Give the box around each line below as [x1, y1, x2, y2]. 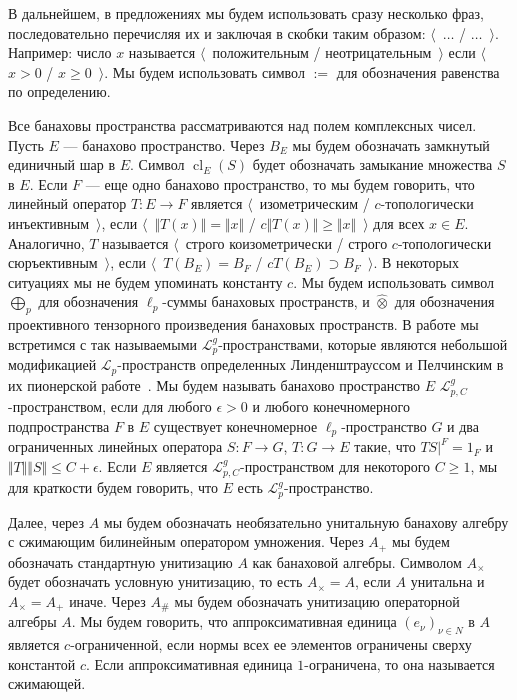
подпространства [8, 415, 110, 436]
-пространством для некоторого [240, 455, 431, 476]
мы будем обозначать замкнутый [292, 134, 490, 155]
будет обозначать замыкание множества [252, 154, 493, 175]
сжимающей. [8, 673, 86, 694]
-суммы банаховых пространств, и [162, 291, 370, 312]
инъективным [8, 212, 90, 233]
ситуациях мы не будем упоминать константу [8, 271, 283, 292]
